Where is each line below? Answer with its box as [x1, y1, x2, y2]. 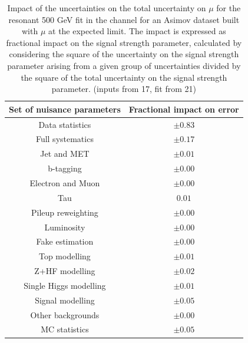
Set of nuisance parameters [9, 103, 121, 115]
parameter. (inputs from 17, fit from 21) [51, 83, 197, 95]
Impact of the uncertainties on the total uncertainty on [7, 2, 206, 14]
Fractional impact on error [128, 103, 239, 115]
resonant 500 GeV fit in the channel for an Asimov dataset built [8, 13, 240, 25]
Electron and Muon [29, 176, 100, 189]
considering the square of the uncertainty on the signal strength [9, 48, 239, 60]
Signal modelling [35, 293, 95, 306]
